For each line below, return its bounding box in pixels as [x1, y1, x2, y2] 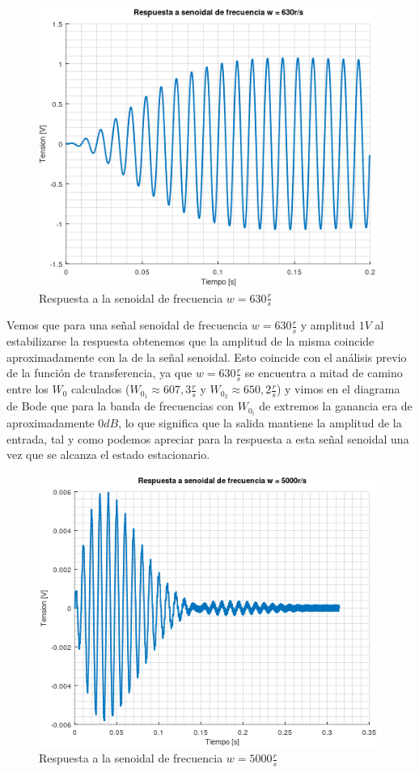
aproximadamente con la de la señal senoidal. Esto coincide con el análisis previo [6, 348, 407, 365]
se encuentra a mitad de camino [244, 364, 403, 381]
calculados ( [71, 380, 130, 397]
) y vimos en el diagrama [276, 380, 400, 397]
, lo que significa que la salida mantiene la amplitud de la [118, 414, 402, 431]
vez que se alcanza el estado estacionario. [6, 446, 210, 463]
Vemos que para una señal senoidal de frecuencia [6, 316, 248, 333]
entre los [6, 380, 49, 397]
